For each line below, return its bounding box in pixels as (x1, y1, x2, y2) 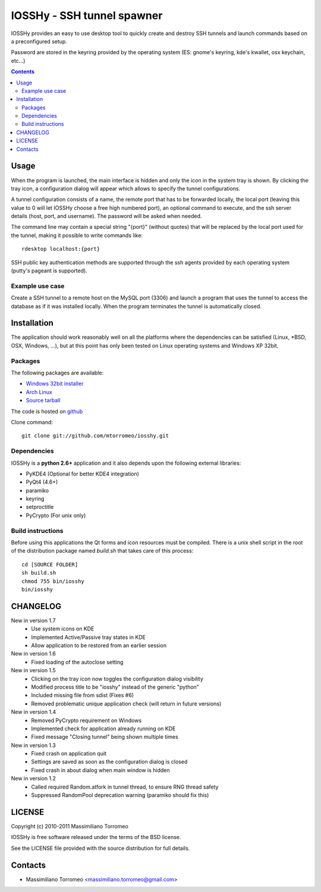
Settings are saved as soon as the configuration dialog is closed (31, 758, 188, 765)
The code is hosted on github (11, 408, 83, 415)
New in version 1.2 (11, 775, 56, 782)
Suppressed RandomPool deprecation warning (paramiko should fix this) (31, 792, 209, 799)
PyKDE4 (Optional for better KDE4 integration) (26, 470, 140, 477)
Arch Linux (26, 388, 53, 395)
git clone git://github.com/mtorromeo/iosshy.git (21, 433, 169, 439)
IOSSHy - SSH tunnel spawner (11, 9, 163, 22)
